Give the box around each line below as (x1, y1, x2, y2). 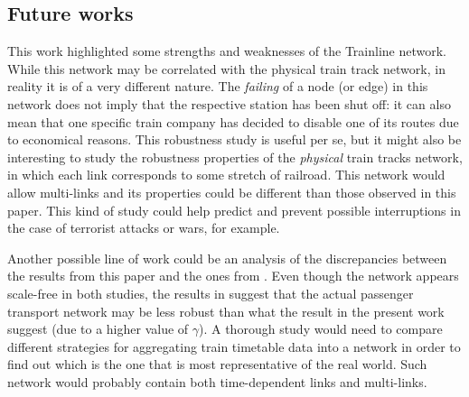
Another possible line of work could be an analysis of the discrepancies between (7, 248, 447, 267)
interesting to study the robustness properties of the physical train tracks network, (7, 147, 463, 166)
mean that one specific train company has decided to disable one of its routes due (7, 112, 459, 131)
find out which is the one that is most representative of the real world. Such (7, 355, 427, 374)
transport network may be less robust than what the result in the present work (7, 301, 445, 320)
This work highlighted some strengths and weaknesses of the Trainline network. (7, 42, 447, 60)
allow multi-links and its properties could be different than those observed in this (7, 182, 456, 201)
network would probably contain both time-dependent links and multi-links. (7, 372, 427, 391)
